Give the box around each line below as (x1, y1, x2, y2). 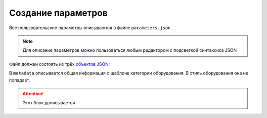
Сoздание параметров (9, 7, 108, 18)
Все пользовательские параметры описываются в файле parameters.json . (9, 25, 172, 31)
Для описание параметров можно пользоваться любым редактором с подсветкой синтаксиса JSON (22, 47, 237, 53)
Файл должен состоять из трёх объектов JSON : (9, 61, 110, 67)
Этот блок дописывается (22, 100, 75, 106)
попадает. (9, 77, 31, 83)
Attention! (22, 90, 44, 96)
